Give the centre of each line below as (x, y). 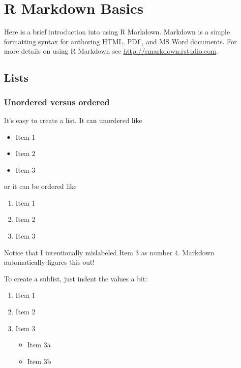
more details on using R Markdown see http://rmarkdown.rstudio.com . (111, 51)
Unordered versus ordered (57, 102)
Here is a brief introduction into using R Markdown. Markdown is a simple (117, 32)
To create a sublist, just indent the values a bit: (76, 278)
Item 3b (39, 361)
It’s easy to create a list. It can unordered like (73, 120)
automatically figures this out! (49, 262)
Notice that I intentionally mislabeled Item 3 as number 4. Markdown (109, 252)
